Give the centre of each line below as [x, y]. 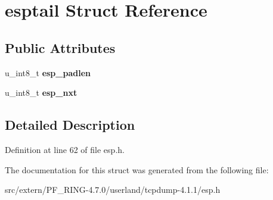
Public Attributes [60, 47]
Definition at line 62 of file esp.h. [65, 149]
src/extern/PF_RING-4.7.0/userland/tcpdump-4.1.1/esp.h [113, 190]
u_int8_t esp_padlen [48, 72]
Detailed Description [70, 125]
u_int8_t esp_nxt [41, 93]
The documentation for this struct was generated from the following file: [137, 169]
